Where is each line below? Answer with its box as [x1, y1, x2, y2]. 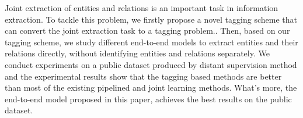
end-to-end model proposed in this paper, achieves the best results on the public [5, 92, 292, 105]
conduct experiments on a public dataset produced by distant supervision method [5, 58, 297, 70]
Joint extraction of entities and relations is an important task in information [5, 2, 278, 13]
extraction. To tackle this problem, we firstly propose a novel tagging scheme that [5, 13, 297, 25]
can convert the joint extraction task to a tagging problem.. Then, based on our [5, 24, 290, 37]
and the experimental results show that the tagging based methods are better [5, 70, 282, 82]
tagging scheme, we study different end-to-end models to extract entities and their [5, 35, 298, 48]
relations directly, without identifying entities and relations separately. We [5, 47, 270, 59]
